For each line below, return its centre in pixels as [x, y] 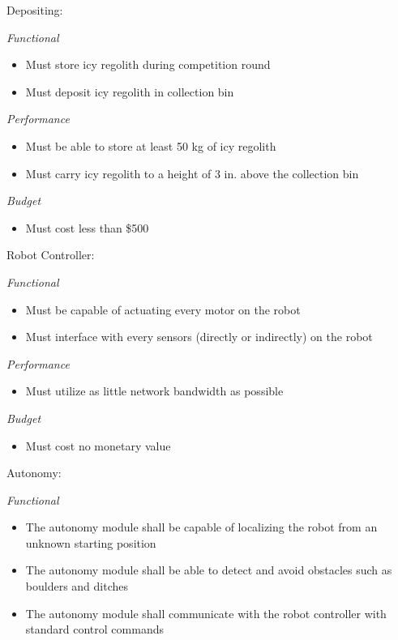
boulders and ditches [77, 586]
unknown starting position [91, 542]
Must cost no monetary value [98, 445]
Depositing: [35, 10]
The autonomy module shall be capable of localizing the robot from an [201, 527]
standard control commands [94, 629]
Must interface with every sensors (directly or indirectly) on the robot [199, 337]
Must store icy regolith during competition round [148, 64]
